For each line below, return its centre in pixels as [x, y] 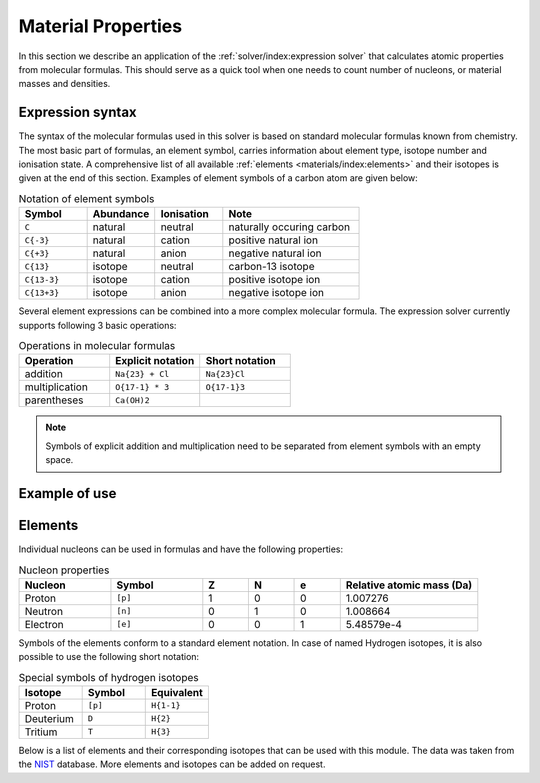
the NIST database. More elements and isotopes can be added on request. [172, 764]
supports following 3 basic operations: [97, 325]
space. [59, 460]
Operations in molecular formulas [97, 346]
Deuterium [49, 718]
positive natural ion [273, 240]
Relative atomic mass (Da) [409, 585]
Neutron [44, 611]
